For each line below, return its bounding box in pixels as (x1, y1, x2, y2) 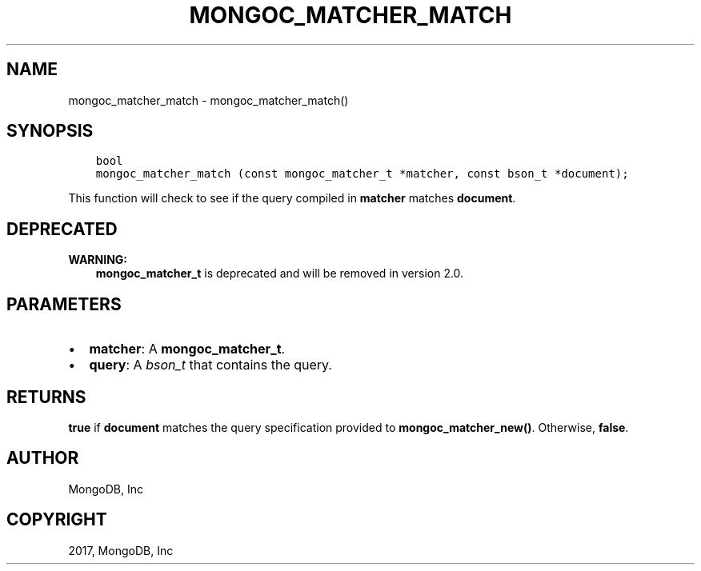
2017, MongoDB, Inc (68, 543, 174, 557)
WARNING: (68, 253, 128, 267)
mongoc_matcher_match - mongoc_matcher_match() (68, 93, 349, 107)
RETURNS (6, 386, 86, 407)
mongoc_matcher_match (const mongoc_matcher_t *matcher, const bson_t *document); (95, 167, 629, 181)
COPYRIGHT (6, 509, 107, 530)
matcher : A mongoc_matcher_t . (89, 341, 286, 357)
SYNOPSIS (6, 121, 94, 142)
